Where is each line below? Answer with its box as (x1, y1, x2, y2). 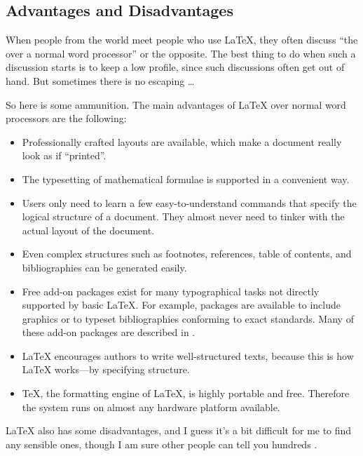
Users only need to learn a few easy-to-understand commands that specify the (22, 195, 357, 210)
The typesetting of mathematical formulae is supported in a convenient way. (22, 171, 350, 186)
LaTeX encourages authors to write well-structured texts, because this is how (22, 348, 354, 363)
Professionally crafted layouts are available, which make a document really (22, 134, 342, 149)
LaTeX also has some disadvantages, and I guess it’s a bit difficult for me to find (6, 423, 352, 438)
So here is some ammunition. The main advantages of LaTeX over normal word (6, 97, 346, 112)
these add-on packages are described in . (22, 325, 196, 340)
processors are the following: (6, 111, 127, 126)
